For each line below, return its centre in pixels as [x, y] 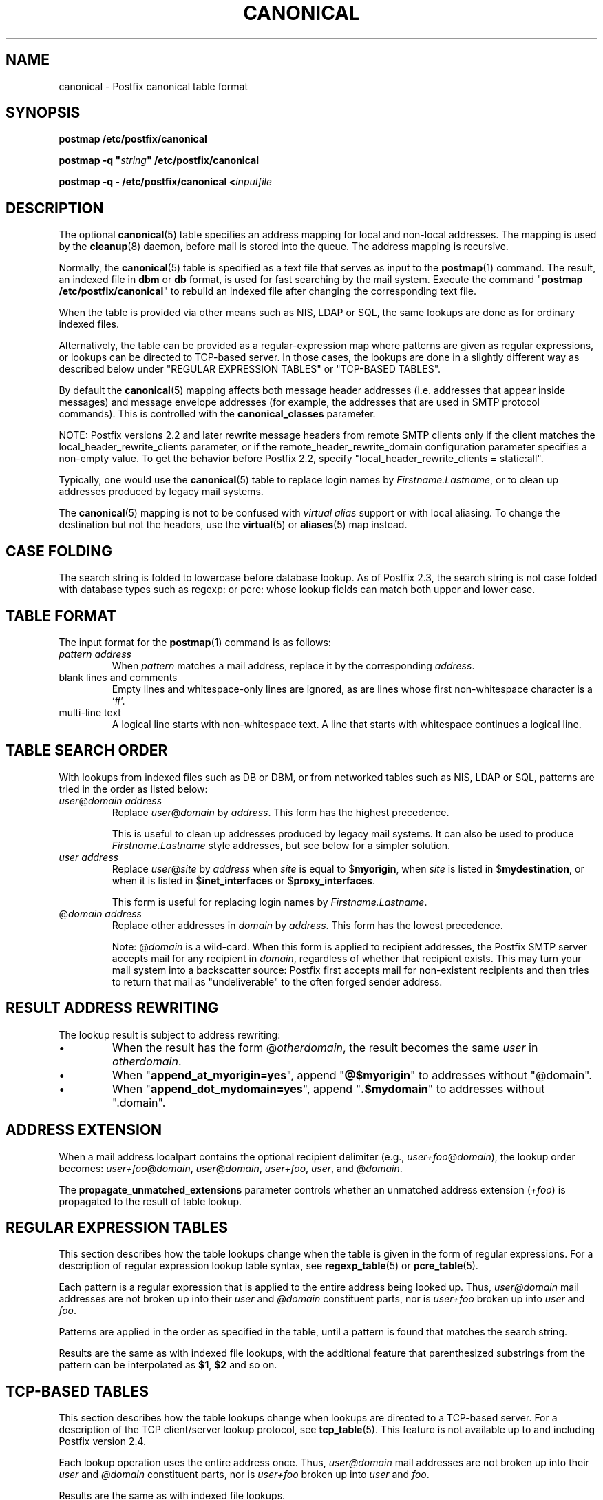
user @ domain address [110, 800]
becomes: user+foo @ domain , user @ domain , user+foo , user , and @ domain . [231, 1168]
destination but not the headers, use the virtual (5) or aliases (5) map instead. [233, 525]
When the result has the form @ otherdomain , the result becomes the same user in [325, 1047]
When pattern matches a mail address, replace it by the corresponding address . [293, 665]
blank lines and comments [118, 677]
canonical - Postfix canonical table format [154, 86]
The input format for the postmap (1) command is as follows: [195, 642]
